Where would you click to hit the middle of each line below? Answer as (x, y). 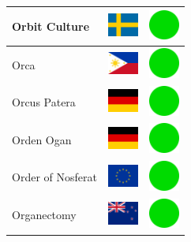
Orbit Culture (51, 26)
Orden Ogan (42, 139)
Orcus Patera (44, 102)
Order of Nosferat (54, 177)
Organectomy (44, 215)
